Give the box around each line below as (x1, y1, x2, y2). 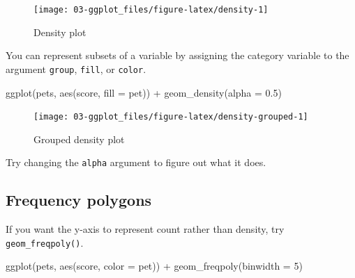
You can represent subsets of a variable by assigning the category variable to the (6, 48, 349, 63)
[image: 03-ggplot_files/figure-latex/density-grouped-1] (33, 112, 308, 122)
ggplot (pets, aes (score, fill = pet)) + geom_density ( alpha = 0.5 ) (6, 85, 282, 99)
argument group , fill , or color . (6, 61, 146, 76)
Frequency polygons (6, 189, 152, 211)
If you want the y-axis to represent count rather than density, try (6, 222, 285, 236)
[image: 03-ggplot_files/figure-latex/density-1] (33, 5, 269, 15)
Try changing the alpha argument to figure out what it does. (6, 155, 266, 170)
